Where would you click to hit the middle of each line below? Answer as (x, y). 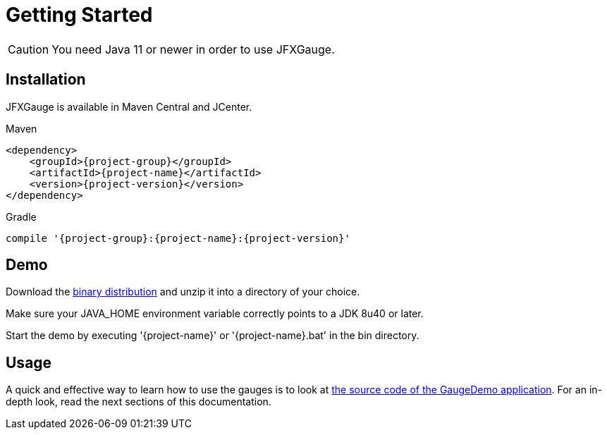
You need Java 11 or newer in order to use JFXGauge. (193, 49)
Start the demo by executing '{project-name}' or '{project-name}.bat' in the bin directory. (213, 336)
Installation (46, 80)
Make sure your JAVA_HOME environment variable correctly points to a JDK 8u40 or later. (215, 314)
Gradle (21, 216)
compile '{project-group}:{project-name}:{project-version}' (178, 238)
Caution (29, 49)
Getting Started (79, 15)
